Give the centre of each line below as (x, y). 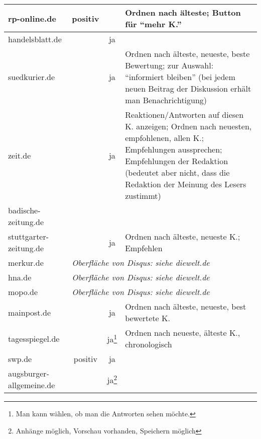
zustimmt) (143, 196)
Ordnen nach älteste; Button (183, 12)
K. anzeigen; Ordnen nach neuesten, (188, 126)
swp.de (20, 359)
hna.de (20, 277)
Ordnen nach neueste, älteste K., (183, 333)
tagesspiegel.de (34, 338)
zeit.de (20, 155)
